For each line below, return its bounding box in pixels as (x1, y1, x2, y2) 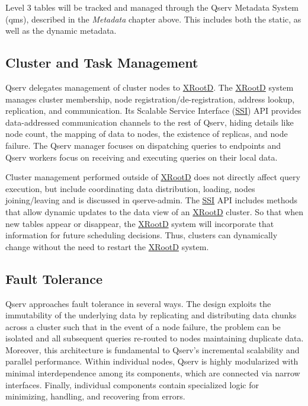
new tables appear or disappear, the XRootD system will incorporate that (5, 217, 274, 229)
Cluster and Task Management (5, 53, 198, 72)
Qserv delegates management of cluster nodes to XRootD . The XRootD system (5, 81, 294, 93)
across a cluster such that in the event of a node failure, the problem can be (5, 320, 281, 333)
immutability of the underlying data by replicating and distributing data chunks (5, 309, 297, 321)
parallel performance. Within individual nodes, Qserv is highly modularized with (5, 355, 299, 367)
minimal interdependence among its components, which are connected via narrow (5, 367, 300, 379)
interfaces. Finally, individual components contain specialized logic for (5, 378, 259, 391)
